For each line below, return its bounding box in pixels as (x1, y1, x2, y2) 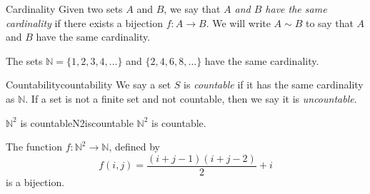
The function (6, 139, 62, 154)
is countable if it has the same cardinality (184, 77, 364, 92)
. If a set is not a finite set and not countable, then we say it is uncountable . (25, 91, 357, 106)
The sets (6, 53, 43, 68)
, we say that (164, 1, 221, 16)
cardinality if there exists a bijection (6, 15, 164, 30)
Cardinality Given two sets (6, 1, 123, 16)
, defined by (109, 139, 160, 154)
